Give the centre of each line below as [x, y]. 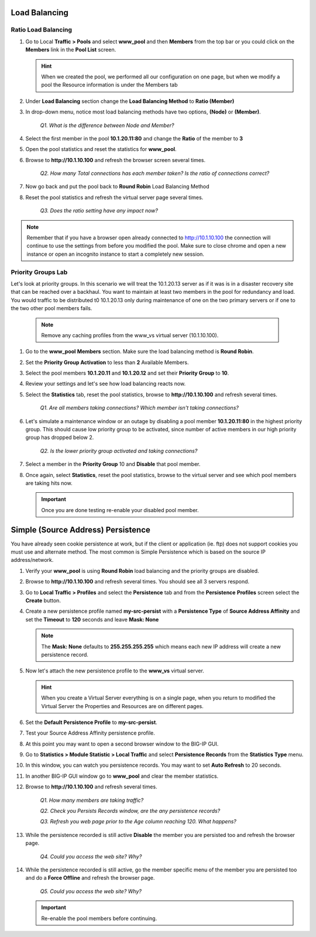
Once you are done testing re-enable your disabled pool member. [120, 510]
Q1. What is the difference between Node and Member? [107, 125]
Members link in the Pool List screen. [71, 50]
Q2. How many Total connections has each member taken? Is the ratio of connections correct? [155, 173]
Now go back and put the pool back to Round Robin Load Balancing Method [118, 187]
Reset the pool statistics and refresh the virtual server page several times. [114, 197]
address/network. [32, 560]
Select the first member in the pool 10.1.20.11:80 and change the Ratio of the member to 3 [134, 138]
